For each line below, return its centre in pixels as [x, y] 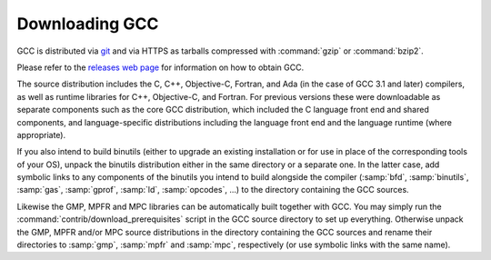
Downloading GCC [88, 24]
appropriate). [41, 135]
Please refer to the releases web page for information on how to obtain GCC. [160, 67]
